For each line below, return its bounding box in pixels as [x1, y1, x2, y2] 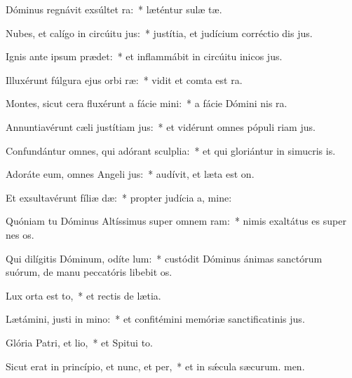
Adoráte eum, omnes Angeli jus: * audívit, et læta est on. [6, 167, 255, 181]
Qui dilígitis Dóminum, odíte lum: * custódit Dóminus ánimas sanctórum [6, 251, 323, 265]
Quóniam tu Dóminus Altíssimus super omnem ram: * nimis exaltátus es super [6, 213, 346, 228]
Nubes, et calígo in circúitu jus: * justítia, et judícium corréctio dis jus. [6, 25, 313, 40]
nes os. [6, 227, 34, 241]
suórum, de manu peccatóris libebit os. [6, 265, 172, 279]
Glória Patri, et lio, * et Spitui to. [6, 335, 154, 349]
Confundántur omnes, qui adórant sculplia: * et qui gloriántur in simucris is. [6, 143, 336, 157]
